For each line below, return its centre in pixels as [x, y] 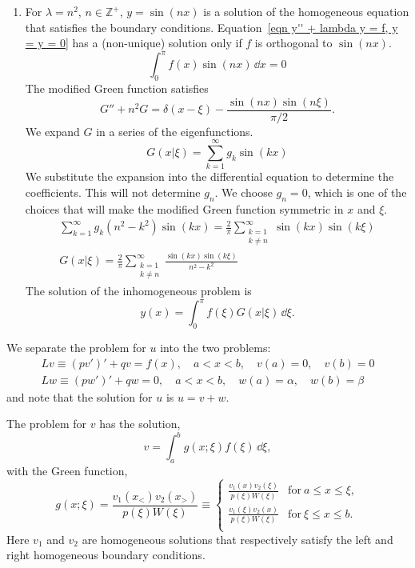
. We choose [243, 192]
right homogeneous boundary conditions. [106, 555]
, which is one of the [357, 192]
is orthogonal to [293, 43]
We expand [52, 131]
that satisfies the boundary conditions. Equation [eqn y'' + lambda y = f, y [211, 27]
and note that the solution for [80, 396]
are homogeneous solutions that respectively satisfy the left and [237, 539]
